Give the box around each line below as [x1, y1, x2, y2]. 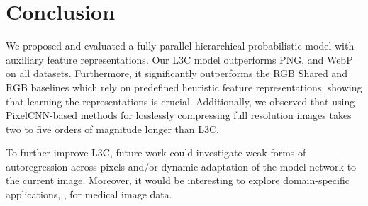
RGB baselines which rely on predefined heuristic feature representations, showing [6, 79, 362, 94]
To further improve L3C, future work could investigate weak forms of [6, 145, 306, 160]
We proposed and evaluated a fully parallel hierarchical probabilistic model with [6, 38, 355, 53]
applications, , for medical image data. [6, 187, 172, 202]
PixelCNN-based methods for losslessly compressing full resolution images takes [6, 108, 352, 122]
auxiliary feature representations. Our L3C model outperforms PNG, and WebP [6, 52, 353, 67]
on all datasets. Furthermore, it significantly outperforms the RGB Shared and [6, 66, 347, 81]
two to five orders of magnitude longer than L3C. [6, 121, 219, 136]
